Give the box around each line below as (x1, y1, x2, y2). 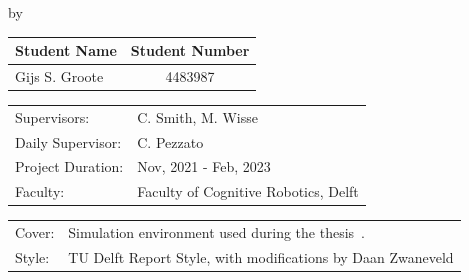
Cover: (15, 222, 55, 243)
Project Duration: (15, 156, 124, 177)
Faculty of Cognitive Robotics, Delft (137, 181, 359, 202)
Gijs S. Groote (15, 65, 104, 86)
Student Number (130, 40, 250, 61)
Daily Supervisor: (15, 131, 122, 152)
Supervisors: (15, 106, 90, 127)
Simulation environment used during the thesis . (68, 222, 365, 243)
